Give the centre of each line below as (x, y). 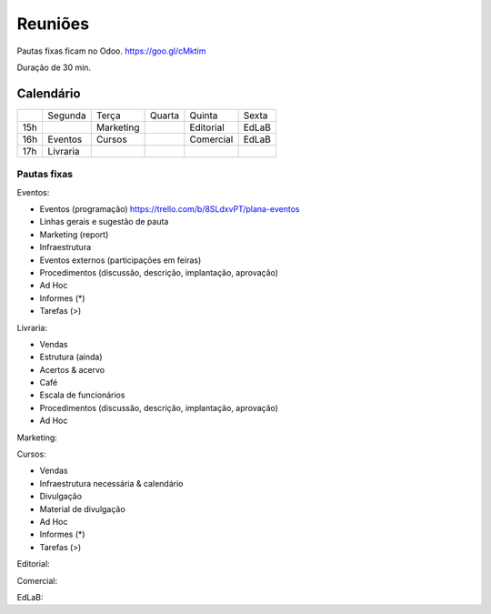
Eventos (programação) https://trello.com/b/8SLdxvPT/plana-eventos (170, 208)
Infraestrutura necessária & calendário (111, 483)
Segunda (67, 116)
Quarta (165, 116)
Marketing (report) (74, 234)
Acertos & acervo (72, 369)
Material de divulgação (83, 508)
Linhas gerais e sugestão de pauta (104, 222)
